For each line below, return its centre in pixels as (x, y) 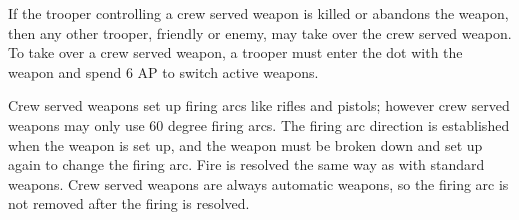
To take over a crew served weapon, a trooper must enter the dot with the (235, 52)
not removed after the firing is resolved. (129, 203)
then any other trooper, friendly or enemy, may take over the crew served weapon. (260, 32)
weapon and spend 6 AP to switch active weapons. (163, 71)
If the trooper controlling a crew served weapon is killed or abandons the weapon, (258, 13)
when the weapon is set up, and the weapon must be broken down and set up (245, 144)
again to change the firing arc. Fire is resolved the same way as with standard (246, 164)
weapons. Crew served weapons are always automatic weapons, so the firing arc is (258, 183)
